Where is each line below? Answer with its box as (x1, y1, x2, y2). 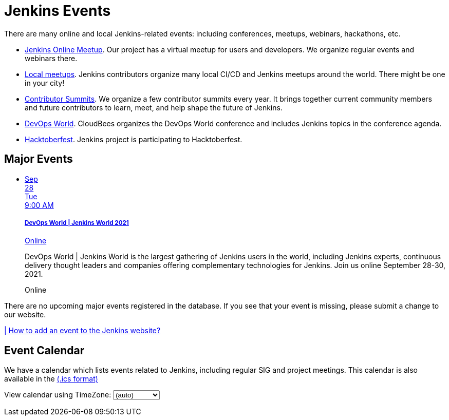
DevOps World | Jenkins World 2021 (25, 219, 129, 226)
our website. (4, 310, 46, 319)
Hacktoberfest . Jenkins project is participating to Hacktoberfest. (25, 135, 242, 144)
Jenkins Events (4, 2, 111, 20)
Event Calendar (4, 343, 85, 357)
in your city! (25, 78, 65, 87)
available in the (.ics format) (4, 374, 98, 384)
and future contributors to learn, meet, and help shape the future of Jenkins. (25, 103, 283, 112)
